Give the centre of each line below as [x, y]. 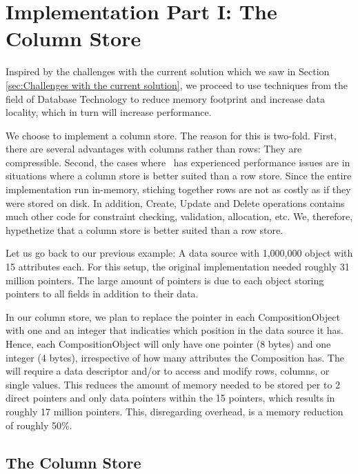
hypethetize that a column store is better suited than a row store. [145, 229]
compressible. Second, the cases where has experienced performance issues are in [178, 162]
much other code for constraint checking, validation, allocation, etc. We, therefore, [179, 216]
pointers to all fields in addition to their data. [102, 294]
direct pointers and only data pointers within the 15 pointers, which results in [170, 398]
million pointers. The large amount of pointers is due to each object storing [165, 280]
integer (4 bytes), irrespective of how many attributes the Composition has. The [175, 357]
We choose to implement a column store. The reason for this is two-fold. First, [171, 135]
